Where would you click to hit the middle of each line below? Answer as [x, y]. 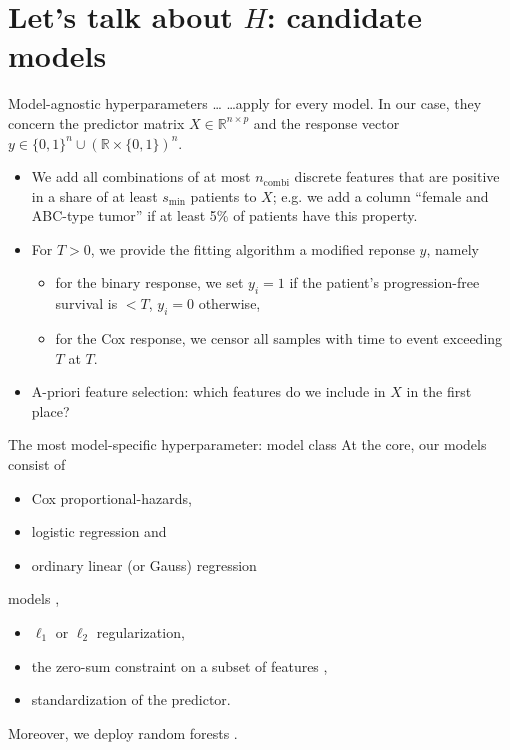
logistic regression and [99, 531]
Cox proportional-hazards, [111, 497]
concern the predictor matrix [96, 122]
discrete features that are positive [397, 176]
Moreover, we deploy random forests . [123, 732]
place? [50, 410]
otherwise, [229, 303]
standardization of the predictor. [131, 699]
